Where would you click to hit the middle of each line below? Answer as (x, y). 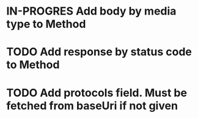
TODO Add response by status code (99, 52)
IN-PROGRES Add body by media (91, 11)
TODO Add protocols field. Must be (97, 93)
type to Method (46, 24)
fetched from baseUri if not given (92, 106)
